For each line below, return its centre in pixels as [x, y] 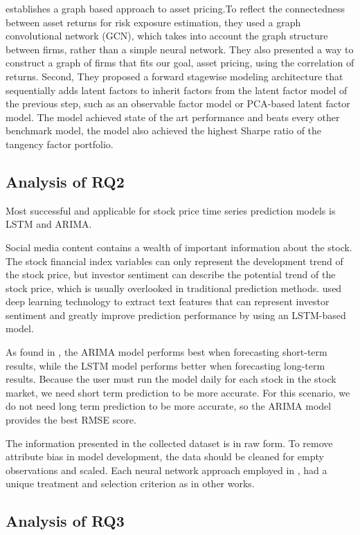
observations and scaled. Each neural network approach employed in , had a [166, 470]
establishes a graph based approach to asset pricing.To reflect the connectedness [175, 8]
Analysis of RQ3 [65, 521]
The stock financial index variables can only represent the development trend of [174, 261]
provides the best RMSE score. [71, 420]
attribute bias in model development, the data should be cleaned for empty [165, 456]
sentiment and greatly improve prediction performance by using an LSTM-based [176, 315]
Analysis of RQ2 [65, 181]
